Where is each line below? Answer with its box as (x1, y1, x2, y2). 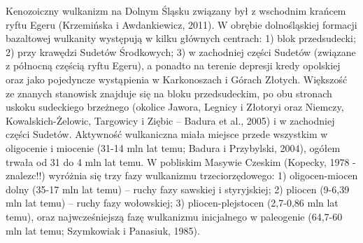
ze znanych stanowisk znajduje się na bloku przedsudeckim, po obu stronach (6, 85, 332, 100)
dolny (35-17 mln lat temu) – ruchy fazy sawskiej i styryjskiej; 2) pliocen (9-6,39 (6, 181, 350, 196)
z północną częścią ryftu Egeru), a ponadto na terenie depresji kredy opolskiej (6, 58, 341, 73)
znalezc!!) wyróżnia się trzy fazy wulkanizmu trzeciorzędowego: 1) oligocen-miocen (6, 168, 358, 183)
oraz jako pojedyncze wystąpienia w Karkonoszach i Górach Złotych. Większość (6, 71, 348, 86)
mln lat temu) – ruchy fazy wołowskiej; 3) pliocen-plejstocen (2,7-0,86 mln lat (6, 195, 339, 210)
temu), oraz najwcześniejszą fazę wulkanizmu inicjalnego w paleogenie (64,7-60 (6, 209, 343, 223)
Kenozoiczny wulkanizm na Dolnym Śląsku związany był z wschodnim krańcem (6, 4, 346, 18)
